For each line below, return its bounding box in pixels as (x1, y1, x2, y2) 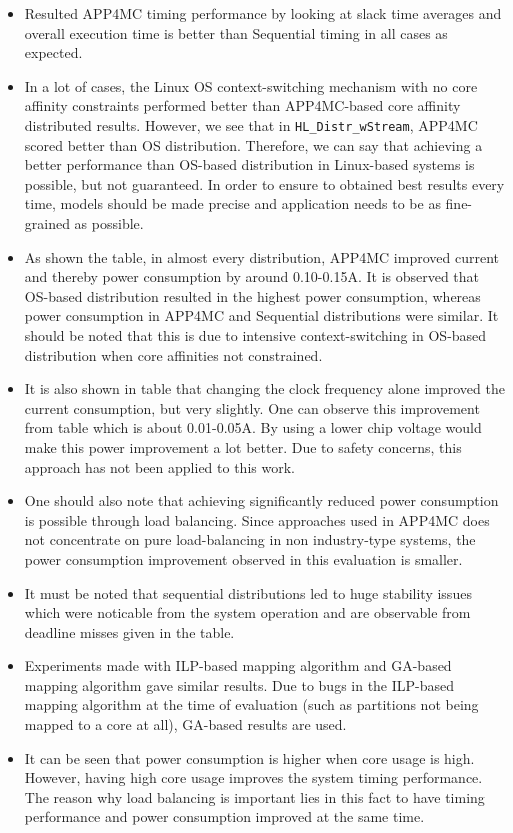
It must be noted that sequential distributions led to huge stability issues (24, 582, 472, 603)
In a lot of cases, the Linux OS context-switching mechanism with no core (24, 75, 478, 96)
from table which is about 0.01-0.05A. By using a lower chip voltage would (24, 417, 482, 438)
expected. (24, 42, 83, 63)
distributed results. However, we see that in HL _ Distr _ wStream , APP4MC (24, 114, 478, 135)
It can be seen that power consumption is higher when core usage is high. (24, 747, 475, 768)
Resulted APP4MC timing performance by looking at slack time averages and (24, 3, 502, 23)
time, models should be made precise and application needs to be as (24, 193, 441, 214)
